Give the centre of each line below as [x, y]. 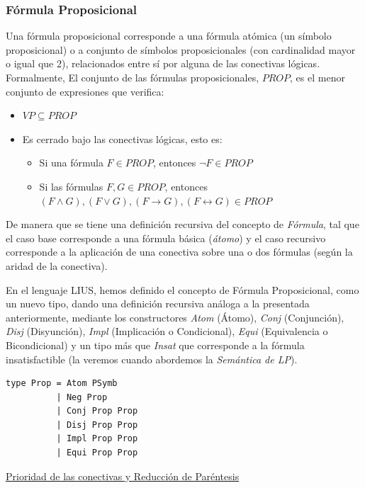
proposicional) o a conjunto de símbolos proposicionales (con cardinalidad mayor [181, 49]
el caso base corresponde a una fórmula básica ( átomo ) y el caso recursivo [166, 238]
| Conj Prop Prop [97, 411]
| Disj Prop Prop [97, 425]
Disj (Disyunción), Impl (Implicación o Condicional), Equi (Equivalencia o [167, 331]
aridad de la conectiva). [57, 265]
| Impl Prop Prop [97, 439]
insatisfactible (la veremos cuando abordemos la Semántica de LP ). [152, 359]
